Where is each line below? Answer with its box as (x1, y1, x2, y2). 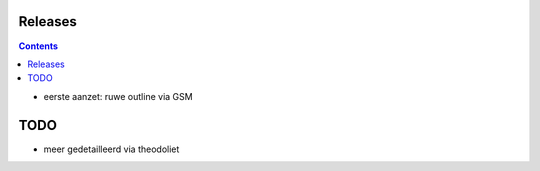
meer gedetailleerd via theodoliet (43, 143, 180, 155)
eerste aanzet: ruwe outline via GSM (43, 90, 194, 102)
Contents (18, 40, 59, 52)
